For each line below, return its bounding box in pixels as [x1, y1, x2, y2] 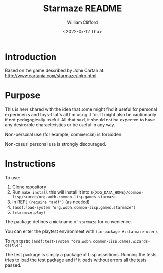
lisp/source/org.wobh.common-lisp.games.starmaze [12, 194, 116, 199]
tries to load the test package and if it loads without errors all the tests [5, 257, 147, 263]
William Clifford [67, 19, 98, 25]
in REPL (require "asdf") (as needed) [12, 199, 90, 205]
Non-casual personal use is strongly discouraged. [5, 141, 107, 147]
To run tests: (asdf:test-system [5, 238, 69, 243]
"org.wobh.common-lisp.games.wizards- [71, 239, 151, 243]
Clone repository [12, 184, 47, 190]
